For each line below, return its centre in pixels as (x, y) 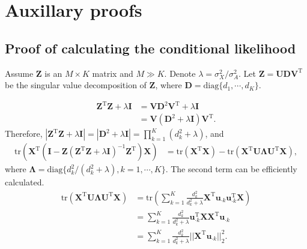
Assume (19, 73)
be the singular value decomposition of (76, 85)
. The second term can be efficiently (231, 169)
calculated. (25, 182)
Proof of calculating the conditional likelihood (150, 48)
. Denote (180, 73)
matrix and (113, 73)
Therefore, (24, 133)
